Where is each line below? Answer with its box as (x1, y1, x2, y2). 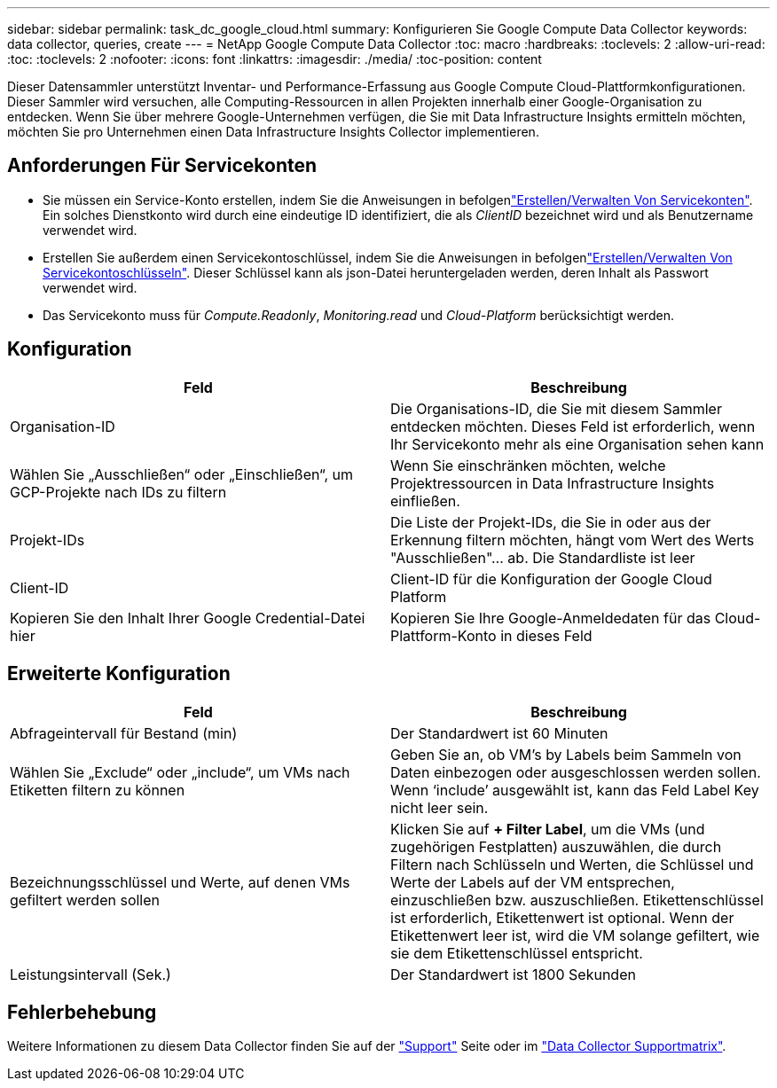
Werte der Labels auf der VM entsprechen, (390, 873, 675, 891)
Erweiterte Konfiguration (7, 662, 231, 685)
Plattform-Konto (390, 626, 497, 645)
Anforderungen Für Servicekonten (7, 154, 318, 177)
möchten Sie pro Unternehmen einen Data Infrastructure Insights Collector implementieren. (7, 124, 539, 139)
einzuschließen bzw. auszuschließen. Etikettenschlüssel (390, 890, 764, 909)
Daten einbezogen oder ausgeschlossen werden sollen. (390, 763, 761, 781)
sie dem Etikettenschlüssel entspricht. (390, 943, 643, 962)
